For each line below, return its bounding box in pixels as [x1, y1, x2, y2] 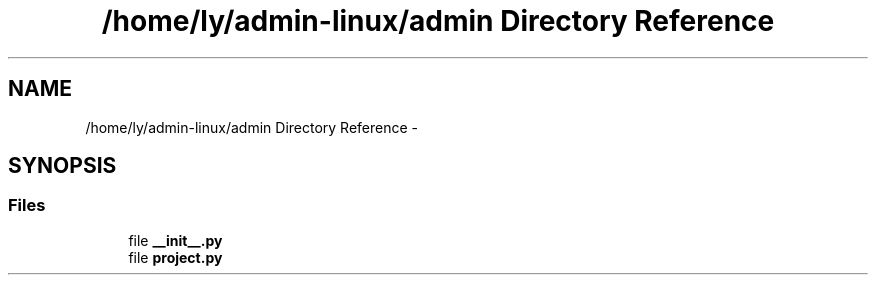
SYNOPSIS [8, 153, 117, 179]
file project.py [128, 248, 223, 266]
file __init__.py [128, 231, 223, 249]
